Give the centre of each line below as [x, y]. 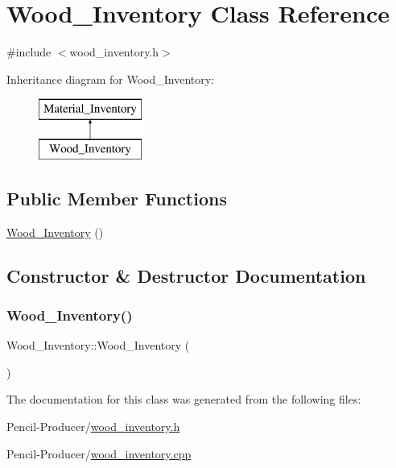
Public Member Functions [117, 198]
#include [29, 52]
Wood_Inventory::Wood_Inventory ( [98, 345]
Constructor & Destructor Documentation [186, 275]
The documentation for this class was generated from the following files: [184, 399]
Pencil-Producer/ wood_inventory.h [93, 427]
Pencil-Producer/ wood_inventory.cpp [99, 453]
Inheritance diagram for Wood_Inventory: [111, 79]
